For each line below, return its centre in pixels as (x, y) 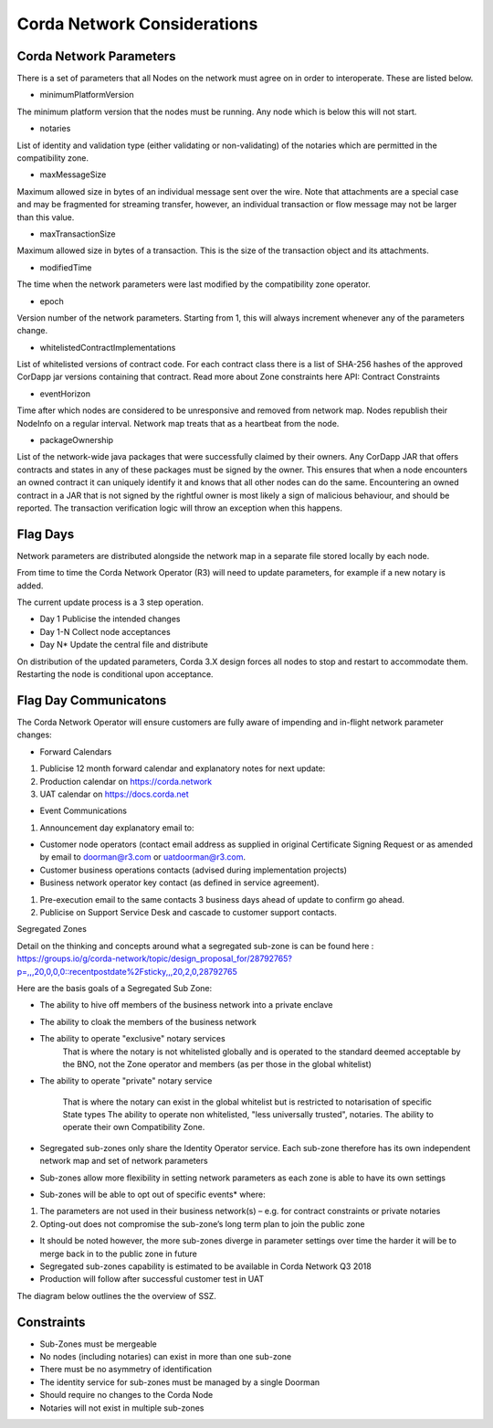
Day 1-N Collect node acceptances (105, 631)
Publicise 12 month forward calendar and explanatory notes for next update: (183, 768)
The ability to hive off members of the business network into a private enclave (186, 1005)
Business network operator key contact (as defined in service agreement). (179, 883)
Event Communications (84, 811)
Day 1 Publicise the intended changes (110, 619)
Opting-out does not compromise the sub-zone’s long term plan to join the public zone (202, 1223)
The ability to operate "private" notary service (126, 1081)
